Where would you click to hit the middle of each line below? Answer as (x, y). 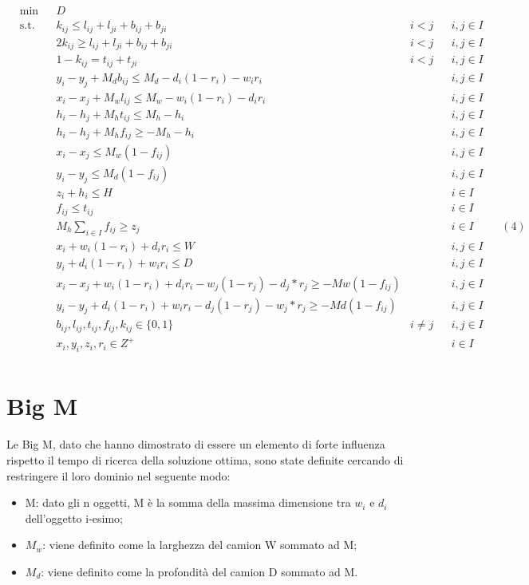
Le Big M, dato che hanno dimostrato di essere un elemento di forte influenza (196, 444)
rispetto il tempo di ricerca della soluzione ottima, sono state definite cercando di (205, 459)
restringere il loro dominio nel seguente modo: (118, 475)
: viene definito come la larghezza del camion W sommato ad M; (200, 545)
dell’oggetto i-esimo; (74, 518)
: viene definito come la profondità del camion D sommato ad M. (199, 571)
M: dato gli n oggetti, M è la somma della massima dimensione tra (188, 502)
